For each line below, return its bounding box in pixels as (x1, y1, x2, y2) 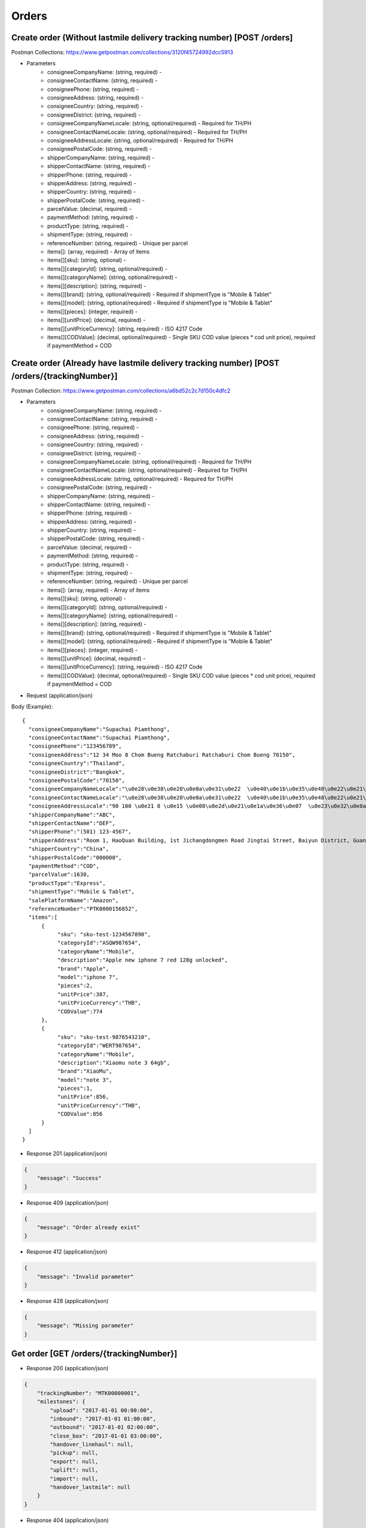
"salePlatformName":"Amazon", (28, 897, 119, 904)
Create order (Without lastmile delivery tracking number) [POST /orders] (11, 32, 293, 43)
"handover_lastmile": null (49, 1484, 131, 1491)
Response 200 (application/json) (26, 1365, 109, 1372)
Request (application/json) (26, 691, 93, 699)
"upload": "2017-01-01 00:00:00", (49, 1406, 153, 1414)
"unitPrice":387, (57, 991, 109, 997)
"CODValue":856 (57, 1111, 103, 1118)
